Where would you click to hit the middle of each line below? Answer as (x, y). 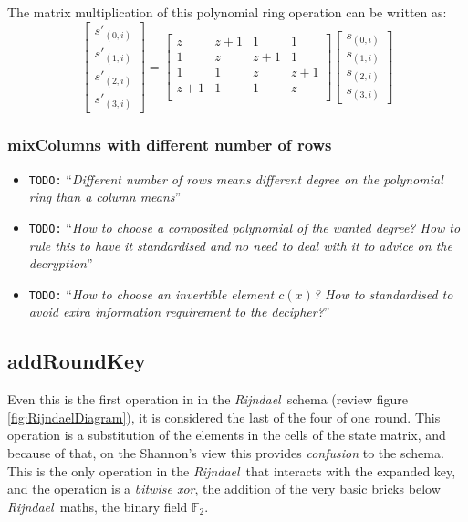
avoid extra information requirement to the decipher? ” (179, 312)
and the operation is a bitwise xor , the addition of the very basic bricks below (224, 489)
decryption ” (61, 263)
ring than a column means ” (105, 197)
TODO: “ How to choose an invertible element (151, 293)
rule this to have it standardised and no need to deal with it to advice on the (240, 245)
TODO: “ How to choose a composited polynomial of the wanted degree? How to (244, 227)
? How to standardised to (383, 293)
